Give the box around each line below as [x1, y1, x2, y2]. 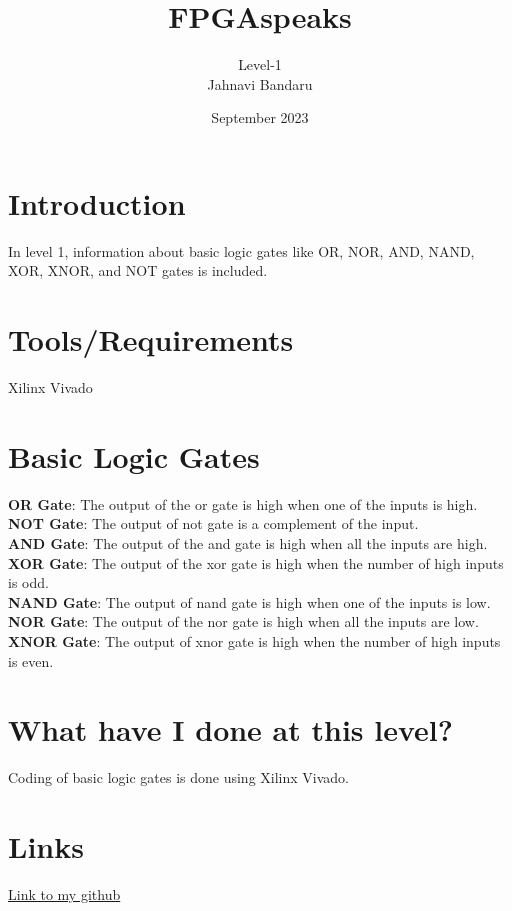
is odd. [8, 572, 49, 593]
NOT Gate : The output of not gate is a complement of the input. [8, 513, 419, 534]
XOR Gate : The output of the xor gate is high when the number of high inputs [8, 552, 504, 573]
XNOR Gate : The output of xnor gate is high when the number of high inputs [8, 631, 501, 652]
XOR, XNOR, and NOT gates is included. [8, 260, 268, 281]
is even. [8, 650, 54, 671]
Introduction [8, 182, 186, 223]
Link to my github [8, 884, 121, 905]
